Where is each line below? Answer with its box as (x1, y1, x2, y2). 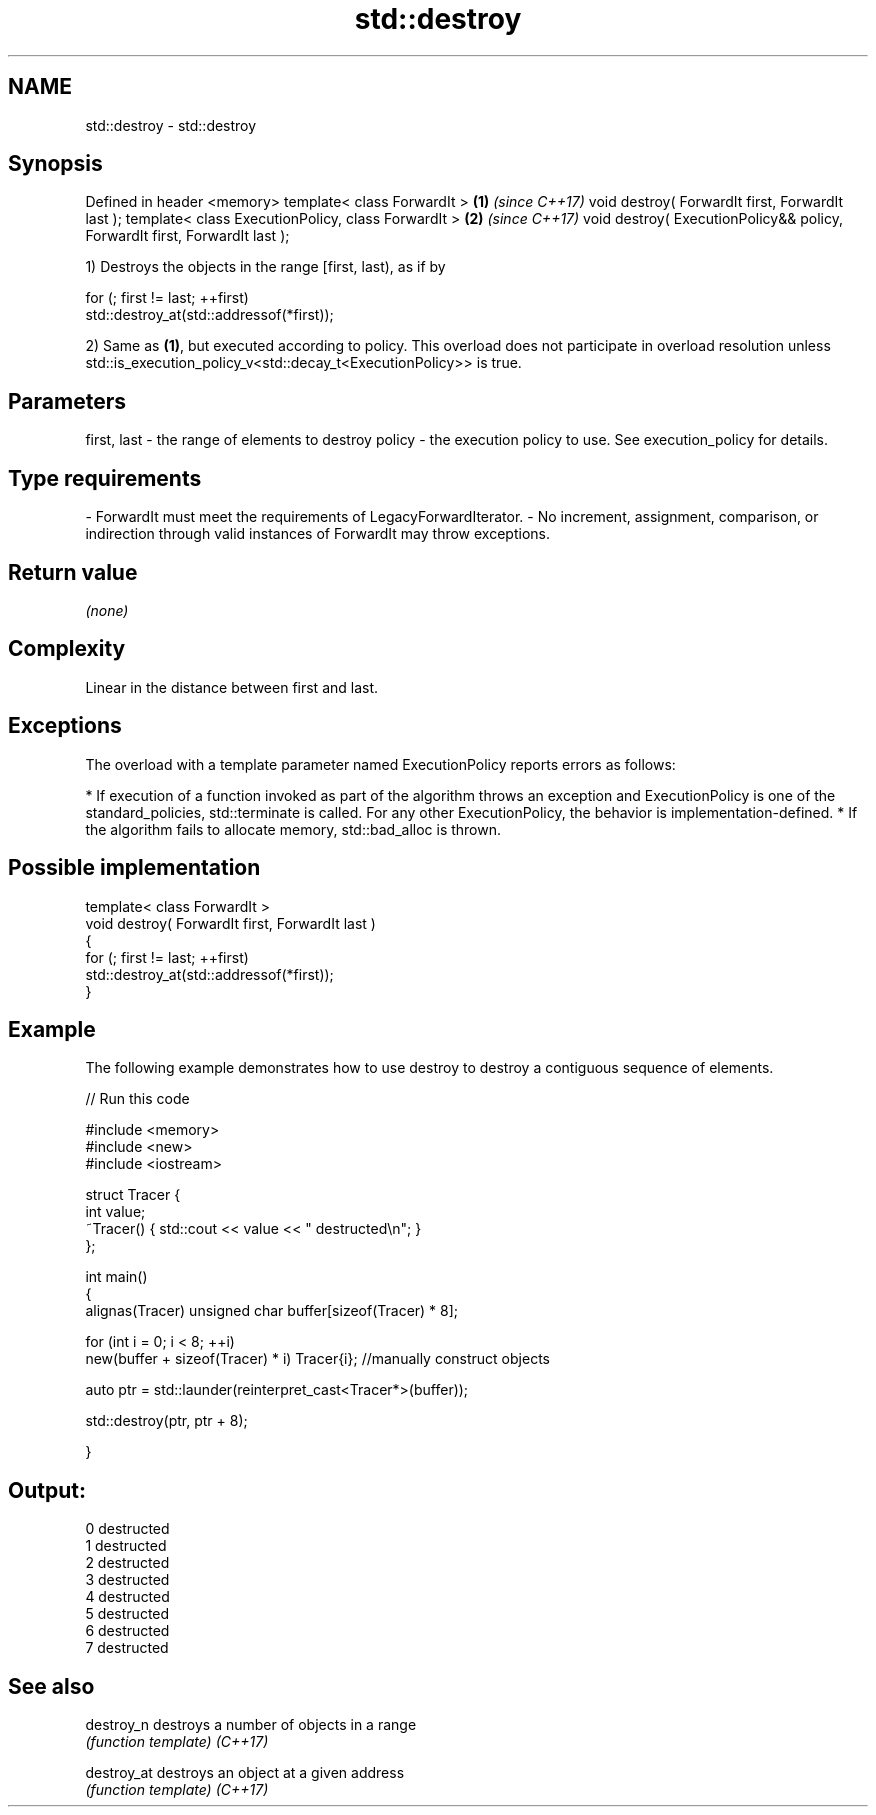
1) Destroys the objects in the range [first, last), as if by (85, 258, 446, 276)
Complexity (8, 636, 126, 662)
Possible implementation (8, 855, 261, 881)
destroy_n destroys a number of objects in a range (85, 1716, 417, 1734)
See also (8, 1673, 95, 1699)
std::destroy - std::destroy (85, 116, 257, 134)
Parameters (8, 388, 126, 414)
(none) (85, 601, 129, 619)
